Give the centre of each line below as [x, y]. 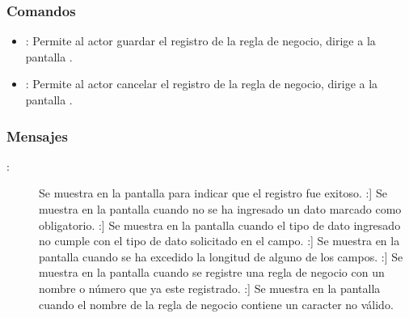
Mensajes [37, 136]
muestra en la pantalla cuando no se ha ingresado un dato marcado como [220, 209]
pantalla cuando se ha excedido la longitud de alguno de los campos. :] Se [221, 256]
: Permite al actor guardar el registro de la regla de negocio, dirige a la [200, 41]
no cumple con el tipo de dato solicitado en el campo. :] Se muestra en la [219, 241]
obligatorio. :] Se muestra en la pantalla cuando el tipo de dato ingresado [220, 225]
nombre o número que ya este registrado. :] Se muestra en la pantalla [210, 288]
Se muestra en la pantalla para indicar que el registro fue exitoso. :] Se [213, 193]
